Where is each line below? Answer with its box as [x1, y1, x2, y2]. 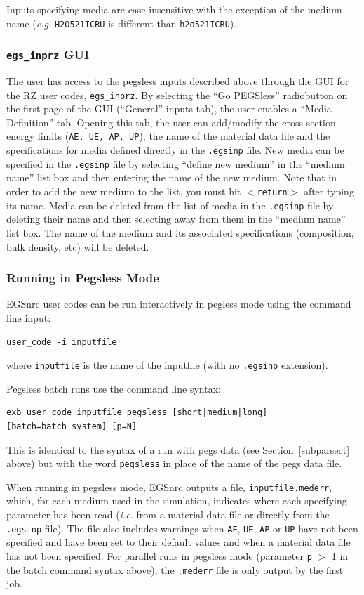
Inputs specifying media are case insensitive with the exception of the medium [6, 2, 342, 16]
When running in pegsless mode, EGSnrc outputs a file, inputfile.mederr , [6, 479, 332, 494]
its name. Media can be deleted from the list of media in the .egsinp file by [6, 197, 334, 212]
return [257, 188, 288, 198]
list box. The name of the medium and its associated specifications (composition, [6, 225, 354, 240]
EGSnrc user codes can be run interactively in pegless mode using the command [6, 296, 351, 311]
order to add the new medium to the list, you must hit [6, 184, 241, 199]
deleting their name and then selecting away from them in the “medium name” [6, 211, 346, 226]
